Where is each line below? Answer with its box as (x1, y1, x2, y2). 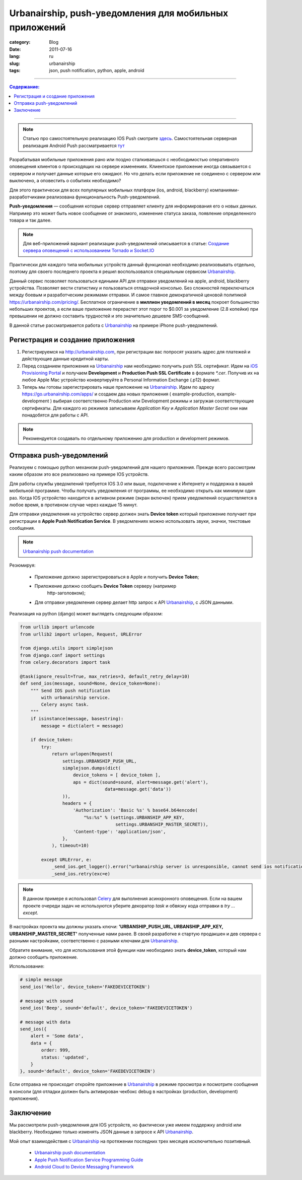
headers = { (62, 800, 92, 806)
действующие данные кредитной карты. (22, 356, 109, 362)
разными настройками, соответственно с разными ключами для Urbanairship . (9, 938, 179, 944)
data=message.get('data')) (105, 786, 172, 792)
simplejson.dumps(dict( (62, 766, 121, 771)
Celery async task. (41, 702, 89, 708)
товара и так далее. (9, 217, 52, 224)
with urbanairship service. (41, 695, 111, 701)
